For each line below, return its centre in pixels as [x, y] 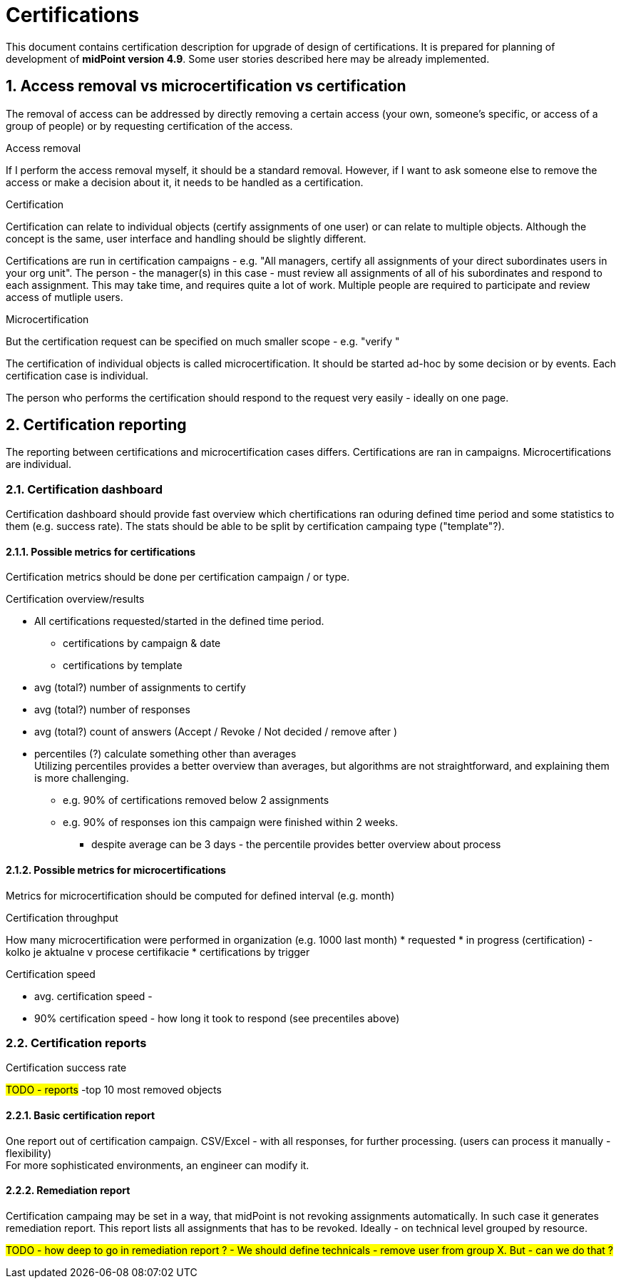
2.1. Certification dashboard [84, 489]
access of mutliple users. [65, 297]
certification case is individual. [77, 375]
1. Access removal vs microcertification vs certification [206, 86]
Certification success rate [66, 1068]
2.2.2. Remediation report [68, 1191]
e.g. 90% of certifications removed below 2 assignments [196, 800]
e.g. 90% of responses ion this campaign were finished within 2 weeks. [231, 822]
